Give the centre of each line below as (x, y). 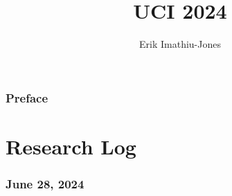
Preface (27, 97)
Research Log (71, 146)
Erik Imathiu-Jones (180, 44)
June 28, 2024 (45, 183)
